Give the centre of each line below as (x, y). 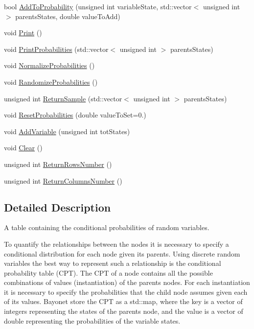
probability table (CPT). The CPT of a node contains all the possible (108, 272)
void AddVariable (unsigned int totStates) (67, 131)
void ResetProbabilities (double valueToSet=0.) (75, 115)
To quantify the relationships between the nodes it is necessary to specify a (116, 244)
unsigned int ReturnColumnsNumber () (63, 180)
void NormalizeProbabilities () (49, 65)
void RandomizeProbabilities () (51, 82)
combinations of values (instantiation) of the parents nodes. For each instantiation (127, 282)
